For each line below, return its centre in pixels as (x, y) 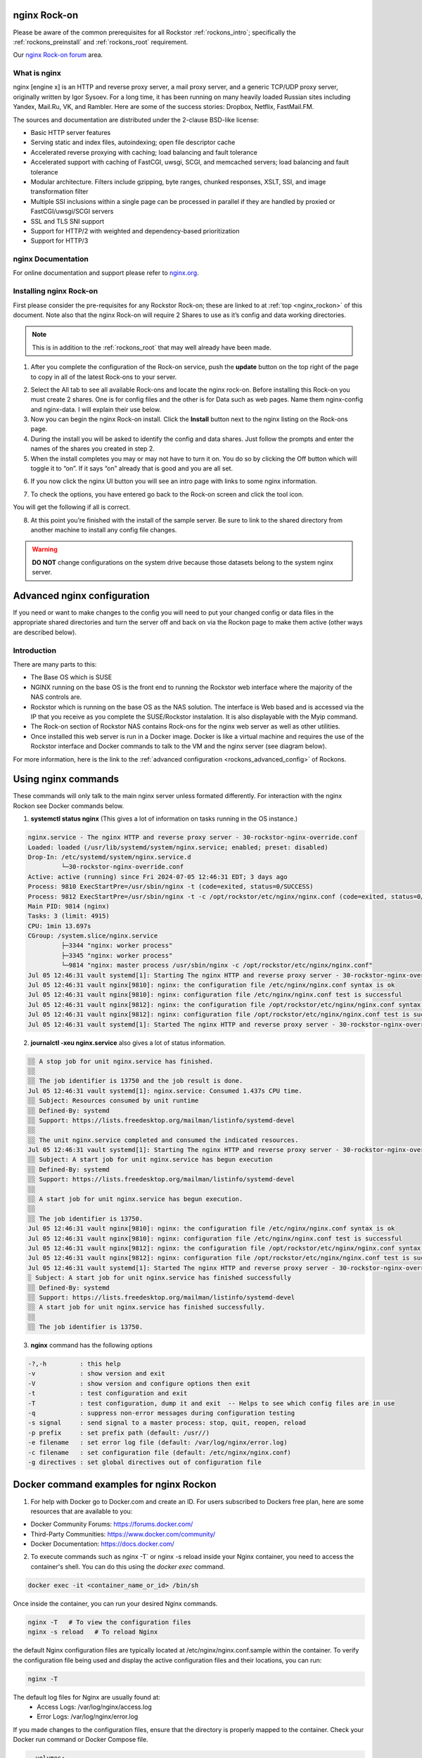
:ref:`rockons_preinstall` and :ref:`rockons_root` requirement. (101, 41)
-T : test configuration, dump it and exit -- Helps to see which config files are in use (211, 1403)
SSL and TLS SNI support (68, 221)
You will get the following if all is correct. (72, 507)
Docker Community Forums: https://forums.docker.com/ (112, 1524)
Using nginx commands (66, 779)
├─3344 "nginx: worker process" (117, 945)
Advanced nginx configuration (82, 595)
